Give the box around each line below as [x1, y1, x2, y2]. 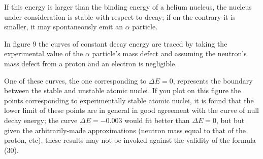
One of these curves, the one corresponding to [4, 75, 147, 86]
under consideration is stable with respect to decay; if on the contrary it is [4, 11, 236, 22]
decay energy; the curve [4, 114, 78, 125]
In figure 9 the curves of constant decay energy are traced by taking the [4, 38, 227, 49]
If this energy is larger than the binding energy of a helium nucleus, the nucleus [4, 2, 252, 12]
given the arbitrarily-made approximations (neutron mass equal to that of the [4, 125, 246, 135]
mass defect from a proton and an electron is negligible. [4, 58, 177, 68]
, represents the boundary [173, 75, 253, 86]
